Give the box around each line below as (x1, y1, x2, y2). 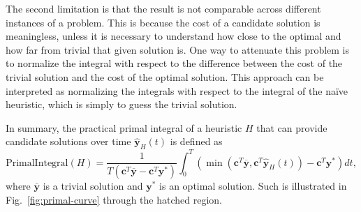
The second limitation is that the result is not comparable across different (6, 1, 321, 15)
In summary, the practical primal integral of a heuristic (6, 120, 242, 135)
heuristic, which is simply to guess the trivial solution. (6, 97, 237, 112)
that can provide (256, 120, 327, 135)
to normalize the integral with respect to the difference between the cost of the (6, 56, 343, 70)
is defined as (170, 134, 223, 149)
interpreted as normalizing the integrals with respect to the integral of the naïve (6, 83, 348, 98)
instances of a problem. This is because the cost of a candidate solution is (6, 15, 321, 29)
